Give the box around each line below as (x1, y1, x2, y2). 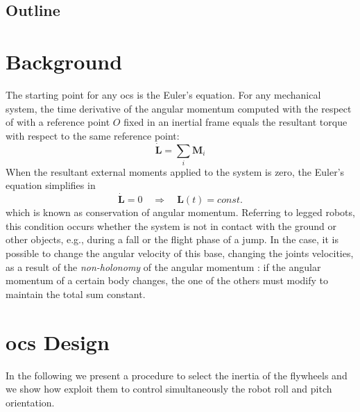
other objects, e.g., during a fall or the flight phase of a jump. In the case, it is (6, 232, 338, 247)
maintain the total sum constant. (6, 286, 146, 301)
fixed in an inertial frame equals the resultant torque (123, 115, 348, 129)
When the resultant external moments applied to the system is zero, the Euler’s (6, 164, 345, 179)
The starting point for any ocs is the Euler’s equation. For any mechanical (6, 87, 321, 101)
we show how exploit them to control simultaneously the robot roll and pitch (6, 381, 332, 396)
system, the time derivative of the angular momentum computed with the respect (6, 101, 352, 115)
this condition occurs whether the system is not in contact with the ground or (6, 218, 336, 233)
